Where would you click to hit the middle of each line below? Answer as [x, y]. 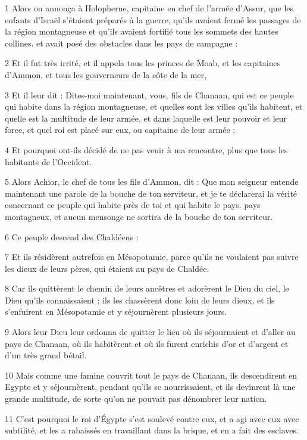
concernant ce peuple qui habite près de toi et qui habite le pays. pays [133, 205]
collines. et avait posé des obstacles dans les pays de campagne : [121, 43]
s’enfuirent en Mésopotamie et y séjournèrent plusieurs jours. [116, 312]
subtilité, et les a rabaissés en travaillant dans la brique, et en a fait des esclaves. [152, 430]
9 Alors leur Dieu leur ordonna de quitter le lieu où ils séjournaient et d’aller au [150, 332]
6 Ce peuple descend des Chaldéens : [72, 236]
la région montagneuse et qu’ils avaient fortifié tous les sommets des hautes [142, 31]
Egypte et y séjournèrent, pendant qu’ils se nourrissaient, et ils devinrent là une [150, 387]
